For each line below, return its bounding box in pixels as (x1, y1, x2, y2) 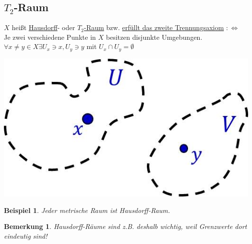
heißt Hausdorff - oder (12, 22, 75, 33)
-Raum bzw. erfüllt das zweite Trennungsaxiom (84, 22, 224, 33)
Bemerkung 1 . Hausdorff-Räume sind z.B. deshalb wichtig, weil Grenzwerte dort (4, 221, 247, 231)
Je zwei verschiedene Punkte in (4, 32, 96, 42)
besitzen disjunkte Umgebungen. (106, 32, 203, 42)
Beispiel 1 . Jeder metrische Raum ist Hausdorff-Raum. (4, 205, 170, 215)
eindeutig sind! (4, 230, 47, 241)
